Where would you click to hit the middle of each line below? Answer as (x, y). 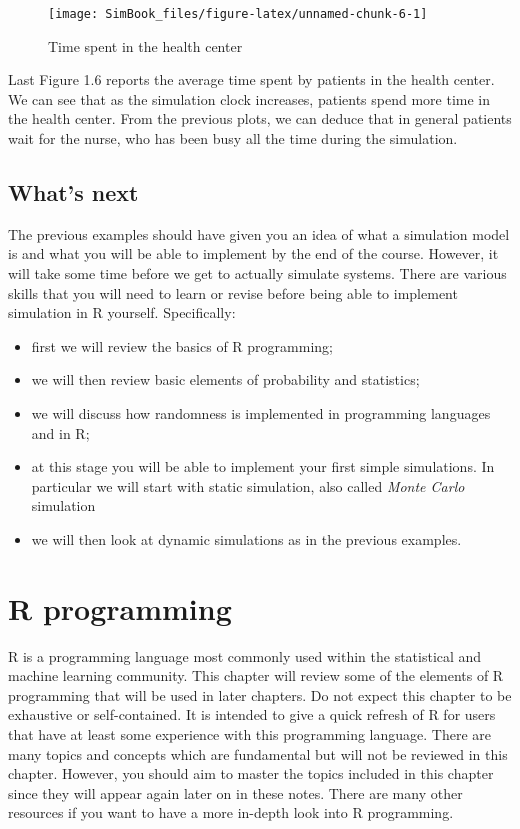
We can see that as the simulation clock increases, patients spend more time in (249, 98)
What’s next (73, 192)
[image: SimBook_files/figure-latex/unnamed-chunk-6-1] (238, 14)
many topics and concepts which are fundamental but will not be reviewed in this (258, 753)
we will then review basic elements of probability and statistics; (225, 379)
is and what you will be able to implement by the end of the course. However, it (253, 253)
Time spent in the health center (145, 45)
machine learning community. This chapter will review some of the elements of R (256, 675)
